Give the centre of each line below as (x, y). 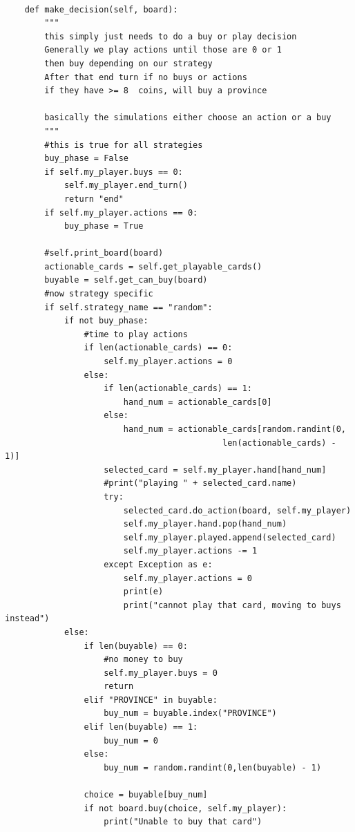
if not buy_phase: (106, 321)
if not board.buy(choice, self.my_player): (185, 808)
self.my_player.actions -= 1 (190, 551)
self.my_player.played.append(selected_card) (230, 537)
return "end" (94, 199)
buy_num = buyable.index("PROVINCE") (190, 713)
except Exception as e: (158, 564)
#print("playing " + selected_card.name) (200, 483)
